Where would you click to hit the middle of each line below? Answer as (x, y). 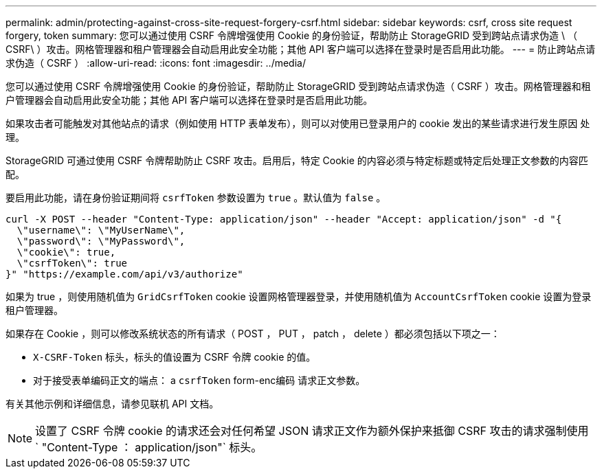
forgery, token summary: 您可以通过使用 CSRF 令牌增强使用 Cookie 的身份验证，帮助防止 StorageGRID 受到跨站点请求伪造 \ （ (291, 35)
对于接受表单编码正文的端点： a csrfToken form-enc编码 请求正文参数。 (199, 380)
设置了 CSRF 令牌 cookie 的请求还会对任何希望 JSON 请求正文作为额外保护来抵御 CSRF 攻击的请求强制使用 (312, 431)
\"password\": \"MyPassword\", (101, 241)
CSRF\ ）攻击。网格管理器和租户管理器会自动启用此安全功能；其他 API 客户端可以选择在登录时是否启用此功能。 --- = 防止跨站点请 (301, 49)
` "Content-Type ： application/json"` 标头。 (149, 447)
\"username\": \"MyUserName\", (101, 230)
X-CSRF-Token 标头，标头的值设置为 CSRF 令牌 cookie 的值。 (175, 357)
